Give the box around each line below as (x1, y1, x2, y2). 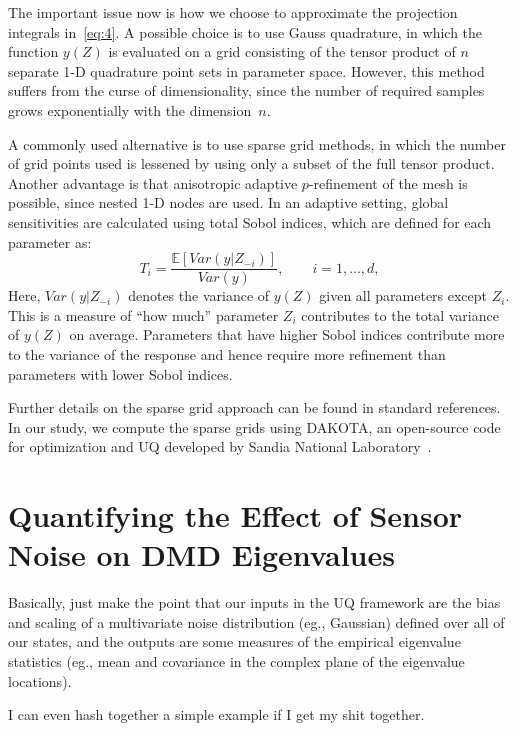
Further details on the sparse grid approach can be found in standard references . (8, 397, 501, 418)
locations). (8, 670, 72, 691)
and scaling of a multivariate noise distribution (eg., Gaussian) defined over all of (8, 611, 505, 632)
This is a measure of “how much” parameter (8, 304, 279, 325)
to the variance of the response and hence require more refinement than (8, 343, 446, 364)
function (8, 41, 59, 62)
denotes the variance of (128, 285, 270, 306)
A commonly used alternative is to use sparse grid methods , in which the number (8, 133, 506, 154)
